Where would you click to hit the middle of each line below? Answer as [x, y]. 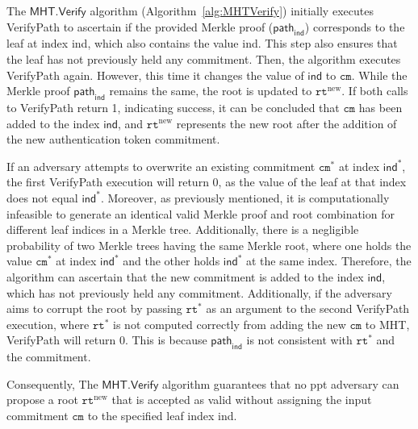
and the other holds [171, 261]
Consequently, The [52, 383]
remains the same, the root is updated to [211, 91]
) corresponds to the [355, 26]
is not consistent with [299, 340]
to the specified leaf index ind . [162, 415]
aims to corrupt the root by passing [94, 308]
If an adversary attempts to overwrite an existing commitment [161, 166]
